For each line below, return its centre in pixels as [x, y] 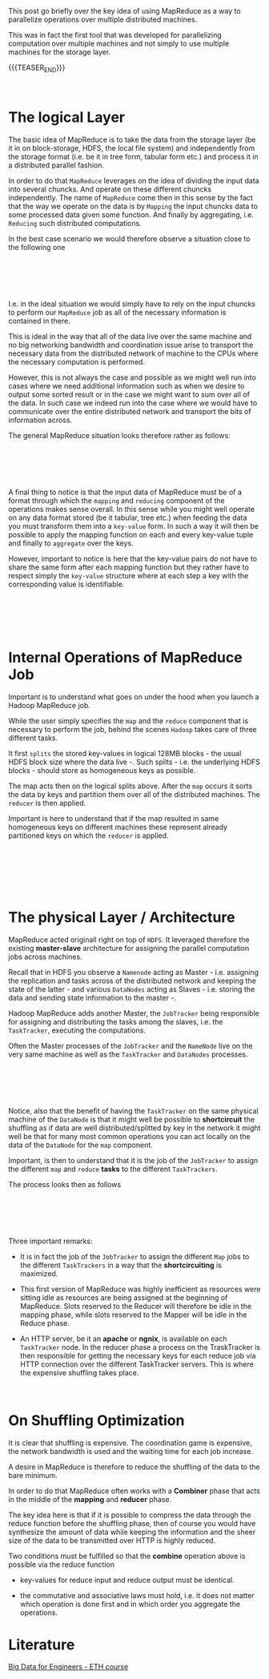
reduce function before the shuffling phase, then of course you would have [132, 1523]
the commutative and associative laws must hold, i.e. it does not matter [137, 1595]
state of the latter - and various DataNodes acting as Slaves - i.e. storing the [132, 989]
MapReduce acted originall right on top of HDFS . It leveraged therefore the [129, 940]
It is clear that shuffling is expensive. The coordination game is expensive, [130, 1443]
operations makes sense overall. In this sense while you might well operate [131, 509]
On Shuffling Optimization [96, 1420]
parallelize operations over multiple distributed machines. [103, 19]
